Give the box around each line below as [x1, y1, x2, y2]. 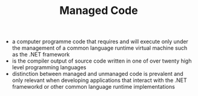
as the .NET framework [12, 51, 70, 58]
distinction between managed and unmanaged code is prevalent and [12, 70, 183, 78]
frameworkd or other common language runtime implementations [12, 83, 176, 91]
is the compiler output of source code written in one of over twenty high [12, 57, 192, 64]
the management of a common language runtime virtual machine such [12, 44, 188, 52]
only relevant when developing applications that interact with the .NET [12, 77, 188, 84]
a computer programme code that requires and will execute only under [12, 38, 189, 46]
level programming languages [12, 64, 87, 71]
